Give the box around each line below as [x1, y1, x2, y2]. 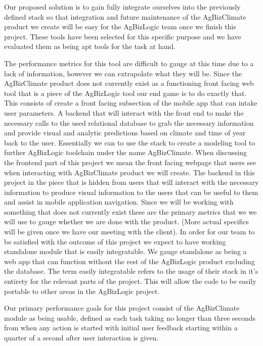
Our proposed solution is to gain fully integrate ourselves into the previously [4, 2, 241, 12]
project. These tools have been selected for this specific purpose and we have [4, 31, 241, 41]
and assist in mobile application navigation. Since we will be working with [4, 196, 234, 207]
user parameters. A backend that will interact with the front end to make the [4, 107, 244, 118]
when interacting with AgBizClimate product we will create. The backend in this [4, 167, 255, 177]
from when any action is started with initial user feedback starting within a [4, 322, 238, 333]
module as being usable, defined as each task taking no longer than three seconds [4, 312, 256, 323]
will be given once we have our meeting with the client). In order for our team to [4, 226, 255, 237]
